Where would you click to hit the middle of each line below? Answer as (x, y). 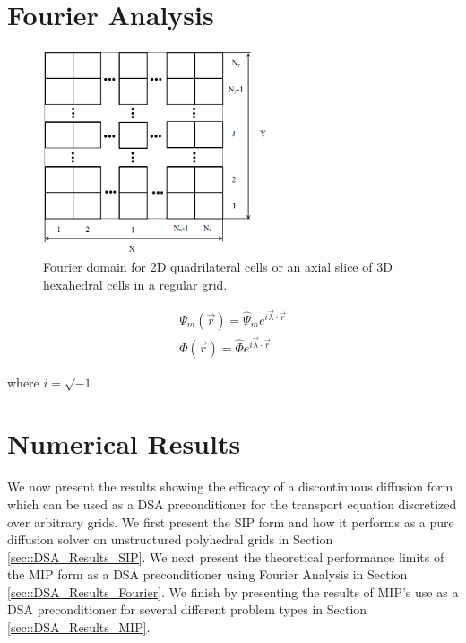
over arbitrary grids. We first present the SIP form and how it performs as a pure (231, 521)
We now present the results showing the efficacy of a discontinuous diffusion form (230, 487)
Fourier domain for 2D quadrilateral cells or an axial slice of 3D (218, 267)
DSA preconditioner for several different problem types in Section (187, 609)
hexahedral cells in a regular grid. (135, 284)
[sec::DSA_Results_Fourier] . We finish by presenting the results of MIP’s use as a (233, 591)
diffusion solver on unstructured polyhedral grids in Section (170, 539)
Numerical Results (124, 443)
